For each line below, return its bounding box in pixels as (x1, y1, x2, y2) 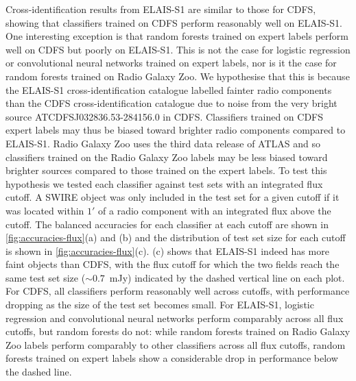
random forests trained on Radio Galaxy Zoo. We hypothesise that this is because (5, 69, 350, 83)
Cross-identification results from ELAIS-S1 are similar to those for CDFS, (5, 2, 316, 16)
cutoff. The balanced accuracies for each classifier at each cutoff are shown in (5, 217, 329, 231)
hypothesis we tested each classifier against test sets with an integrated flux (5, 176, 323, 190)
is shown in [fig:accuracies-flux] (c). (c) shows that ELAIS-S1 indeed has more (5, 243, 329, 258)
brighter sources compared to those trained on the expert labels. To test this (5, 163, 327, 177)
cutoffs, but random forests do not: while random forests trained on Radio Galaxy (5, 324, 351, 339)
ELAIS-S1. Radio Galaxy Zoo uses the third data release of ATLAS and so (5, 136, 320, 150)
